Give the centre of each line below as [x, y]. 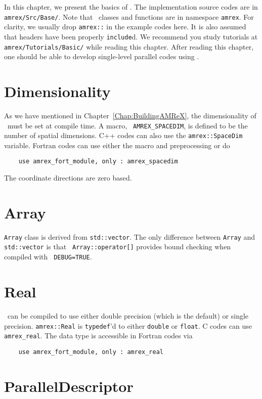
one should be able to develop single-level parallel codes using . [102, 56]
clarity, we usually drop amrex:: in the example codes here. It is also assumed [125, 27]
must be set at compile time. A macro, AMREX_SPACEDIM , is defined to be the [127, 125]
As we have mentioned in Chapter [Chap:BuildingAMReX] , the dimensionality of [130, 115]
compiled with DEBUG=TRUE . [48, 257]
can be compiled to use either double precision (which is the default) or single [128, 315]
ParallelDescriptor [69, 386]
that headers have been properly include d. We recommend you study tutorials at [131, 36]
